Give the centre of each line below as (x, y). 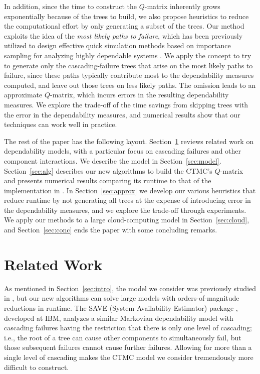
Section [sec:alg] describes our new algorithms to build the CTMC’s (108, 170)
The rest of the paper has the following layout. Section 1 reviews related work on (129, 141)
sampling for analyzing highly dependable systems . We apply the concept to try (128, 55)
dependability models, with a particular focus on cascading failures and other (123, 151)
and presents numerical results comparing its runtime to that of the (108, 180)
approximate (23, 95)
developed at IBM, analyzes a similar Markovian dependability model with (119, 318)
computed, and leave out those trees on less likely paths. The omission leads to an (130, 85)
